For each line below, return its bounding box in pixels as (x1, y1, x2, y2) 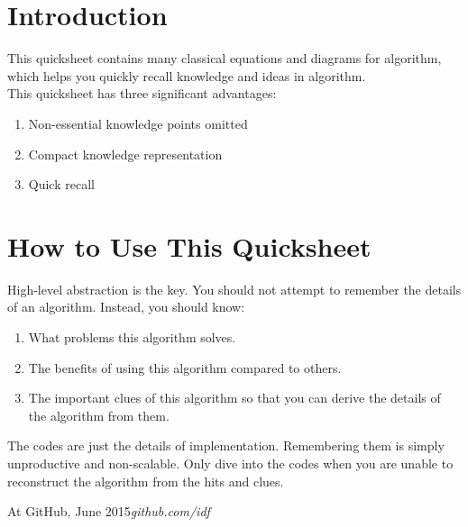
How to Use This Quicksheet (7, 227, 372, 264)
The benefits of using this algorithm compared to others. (28, 358, 342, 377)
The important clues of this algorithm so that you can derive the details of (28, 388, 441, 407)
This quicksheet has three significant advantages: (7, 84, 277, 103)
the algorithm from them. (28, 405, 170, 424)
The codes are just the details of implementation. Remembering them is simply (7, 436, 445, 455)
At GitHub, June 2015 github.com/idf (7, 502, 210, 521)
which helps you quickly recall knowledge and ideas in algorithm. (7, 66, 366, 85)
